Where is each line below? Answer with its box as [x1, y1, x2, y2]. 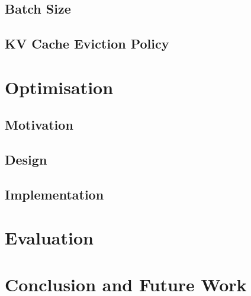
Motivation [5, 115, 73, 134]
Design [5, 150, 47, 169]
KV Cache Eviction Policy [5, 34, 169, 53]
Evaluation [5, 226, 94, 250]
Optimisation [5, 75, 114, 99]
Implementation [5, 185, 104, 203]
